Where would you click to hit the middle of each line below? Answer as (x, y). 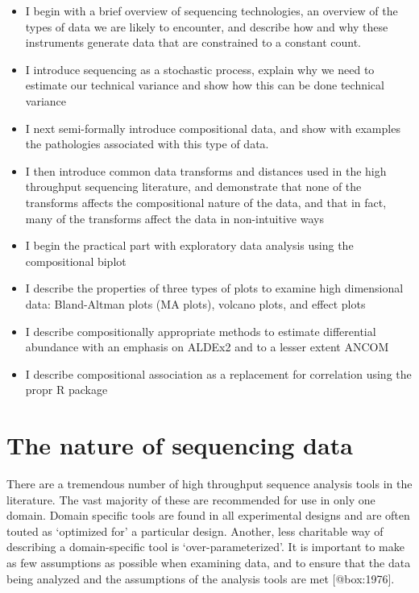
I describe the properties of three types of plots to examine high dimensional (214, 288)
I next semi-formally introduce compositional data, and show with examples (213, 128)
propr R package (66, 390)
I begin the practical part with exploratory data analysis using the (189, 245)
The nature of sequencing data (180, 445)
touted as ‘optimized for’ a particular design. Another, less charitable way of (195, 531)
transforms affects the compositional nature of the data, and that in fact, (206, 202)
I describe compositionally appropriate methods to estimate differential (201, 331)
